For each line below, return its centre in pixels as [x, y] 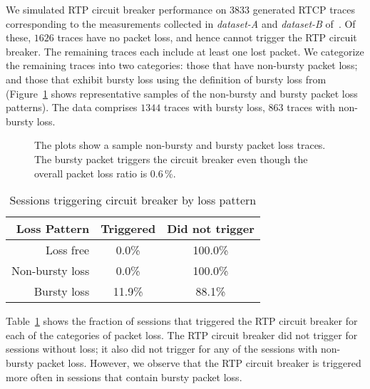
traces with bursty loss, [214, 107]
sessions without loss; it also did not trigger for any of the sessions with [162, 349]
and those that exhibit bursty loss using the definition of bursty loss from [166, 79]
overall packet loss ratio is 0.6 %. [105, 173]
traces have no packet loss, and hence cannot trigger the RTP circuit [207, 37]
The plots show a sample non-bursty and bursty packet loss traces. [180, 145]
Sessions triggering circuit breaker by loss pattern [133, 200]
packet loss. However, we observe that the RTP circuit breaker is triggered [199, 362]
